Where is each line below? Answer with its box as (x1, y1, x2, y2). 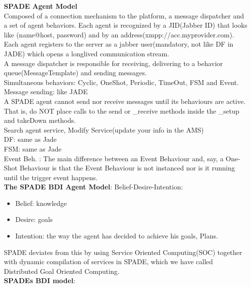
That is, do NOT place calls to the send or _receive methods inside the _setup (4, 105, 239, 116)
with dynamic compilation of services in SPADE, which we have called (4, 256, 213, 267)
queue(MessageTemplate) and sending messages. (4, 68, 147, 78)
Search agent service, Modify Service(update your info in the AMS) (4, 124, 204, 135)
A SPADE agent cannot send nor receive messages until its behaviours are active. (4, 96, 246, 106)
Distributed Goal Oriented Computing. (4, 266, 120, 276)
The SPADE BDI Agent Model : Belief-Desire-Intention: (4, 182, 183, 192)
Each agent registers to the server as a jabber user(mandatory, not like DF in (4, 39, 234, 49)
